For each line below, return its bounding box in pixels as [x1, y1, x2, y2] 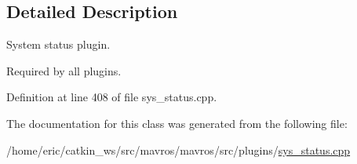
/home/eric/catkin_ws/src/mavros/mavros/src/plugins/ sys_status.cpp [6, 141, 351, 158]
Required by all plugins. [6, 62, 122, 78]
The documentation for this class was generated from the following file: [6, 115, 348, 131]
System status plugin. [6, 36, 111, 53]
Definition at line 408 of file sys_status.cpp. [6, 89, 217, 105]
